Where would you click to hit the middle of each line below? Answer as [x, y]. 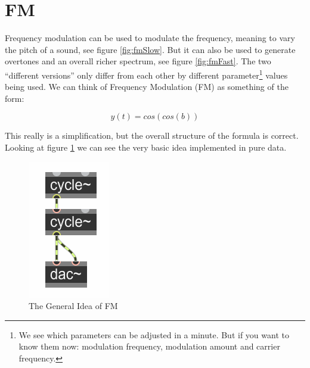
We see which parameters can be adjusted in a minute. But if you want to [154, 334]
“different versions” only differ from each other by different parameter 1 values [146, 74]
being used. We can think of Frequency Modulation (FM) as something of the [147, 87]
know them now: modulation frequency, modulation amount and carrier [149, 346]
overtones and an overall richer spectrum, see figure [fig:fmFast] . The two [138, 61]
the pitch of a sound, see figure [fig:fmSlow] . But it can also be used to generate [150, 49]
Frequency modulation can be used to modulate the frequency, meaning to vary [150, 38]
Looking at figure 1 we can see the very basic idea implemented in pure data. [146, 147]
